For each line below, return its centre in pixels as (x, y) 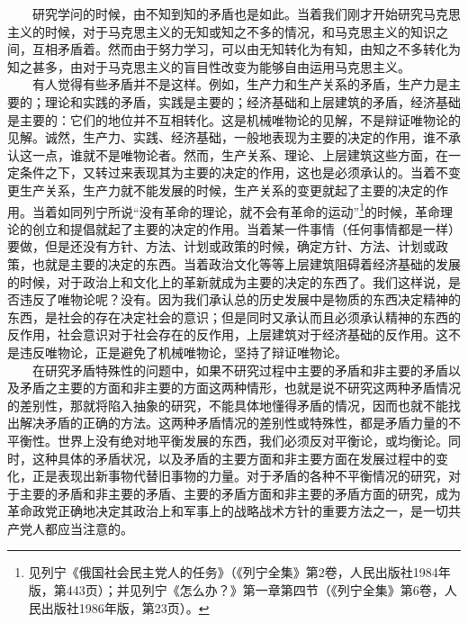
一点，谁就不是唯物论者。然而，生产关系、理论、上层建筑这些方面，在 (240, 154)
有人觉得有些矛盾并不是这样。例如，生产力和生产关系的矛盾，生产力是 (240, 84)
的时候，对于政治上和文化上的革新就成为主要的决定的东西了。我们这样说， (228, 281)
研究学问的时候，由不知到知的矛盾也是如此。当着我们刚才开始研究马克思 (246, 14)
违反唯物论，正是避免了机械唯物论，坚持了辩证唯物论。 (183, 352)
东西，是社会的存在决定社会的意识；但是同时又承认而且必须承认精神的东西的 (234, 316)
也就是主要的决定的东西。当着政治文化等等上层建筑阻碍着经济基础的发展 (246, 263)
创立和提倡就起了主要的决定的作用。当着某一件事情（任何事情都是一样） (246, 228)
